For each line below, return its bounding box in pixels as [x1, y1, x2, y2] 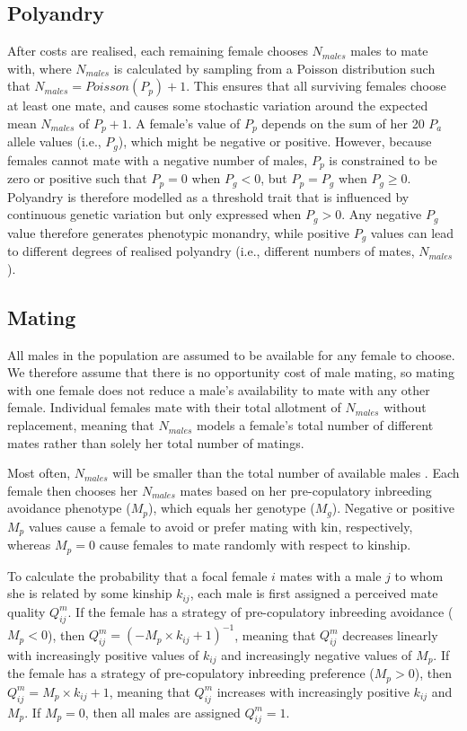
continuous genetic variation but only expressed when [7, 205, 302, 224]
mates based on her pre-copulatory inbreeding [180, 480, 432, 499]
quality [7, 602, 46, 621]
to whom [394, 566, 444, 585]
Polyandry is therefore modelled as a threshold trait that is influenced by [7, 187, 410, 206]
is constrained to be [329, 150, 437, 169]
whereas [7, 535, 51, 554]
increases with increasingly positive [216, 682, 410, 700]
